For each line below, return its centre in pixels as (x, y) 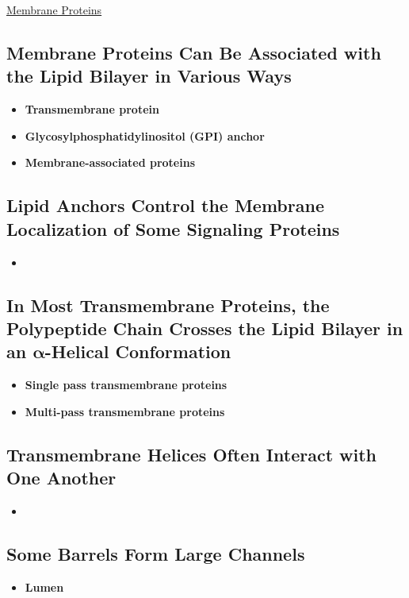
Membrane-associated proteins (110, 162)
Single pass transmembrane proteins (126, 385)
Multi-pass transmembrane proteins (125, 411)
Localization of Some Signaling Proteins (173, 228)
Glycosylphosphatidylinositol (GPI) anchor (145, 135)
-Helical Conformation (138, 351)
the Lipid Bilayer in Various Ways (149, 76)
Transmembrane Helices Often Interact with (192, 454)
